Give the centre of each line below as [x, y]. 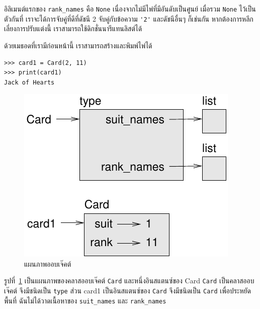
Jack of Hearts [29, 82]
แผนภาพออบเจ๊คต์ [48, 263]
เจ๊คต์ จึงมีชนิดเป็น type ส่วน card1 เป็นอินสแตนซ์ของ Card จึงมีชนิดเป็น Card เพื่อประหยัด [127, 291]
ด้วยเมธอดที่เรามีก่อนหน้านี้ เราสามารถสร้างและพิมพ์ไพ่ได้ [78, 45]
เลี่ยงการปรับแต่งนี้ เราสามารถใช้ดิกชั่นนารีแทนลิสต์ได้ [73, 28]
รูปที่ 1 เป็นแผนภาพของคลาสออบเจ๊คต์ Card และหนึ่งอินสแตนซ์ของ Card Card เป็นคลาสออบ [129, 281]
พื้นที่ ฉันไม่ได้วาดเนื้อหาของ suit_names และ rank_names [85, 300]
